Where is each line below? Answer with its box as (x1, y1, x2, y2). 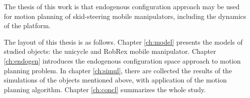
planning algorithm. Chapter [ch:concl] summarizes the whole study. (4, 84, 206, 94)
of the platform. (4, 20, 51, 31)
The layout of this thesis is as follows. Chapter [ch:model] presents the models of (4, 36, 243, 47)
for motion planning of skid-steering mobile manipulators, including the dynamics (4, 11, 246, 21)
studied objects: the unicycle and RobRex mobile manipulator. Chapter (4, 46, 216, 56)
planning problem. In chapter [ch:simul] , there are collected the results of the (4, 65, 232, 75)
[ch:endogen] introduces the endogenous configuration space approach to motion (4, 55, 241, 65)
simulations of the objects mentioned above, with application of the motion (4, 75, 227, 85)
